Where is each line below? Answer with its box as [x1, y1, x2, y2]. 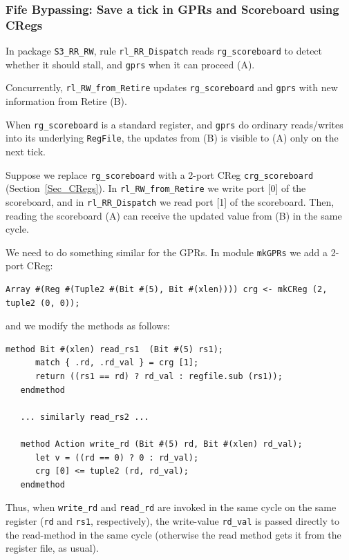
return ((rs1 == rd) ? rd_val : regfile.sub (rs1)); [35, 371, 283, 381]
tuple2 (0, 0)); [6, 298, 80, 308]
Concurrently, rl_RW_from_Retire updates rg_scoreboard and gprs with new [6, 80, 338, 95]
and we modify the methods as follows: [6, 318, 170, 333]
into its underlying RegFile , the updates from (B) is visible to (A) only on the [6, 131, 339, 145]
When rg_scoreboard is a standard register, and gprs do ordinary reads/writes [6, 117, 343, 131]
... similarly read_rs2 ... [20, 412, 149, 422]
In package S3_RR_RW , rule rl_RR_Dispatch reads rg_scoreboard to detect [6, 44, 323, 58]
